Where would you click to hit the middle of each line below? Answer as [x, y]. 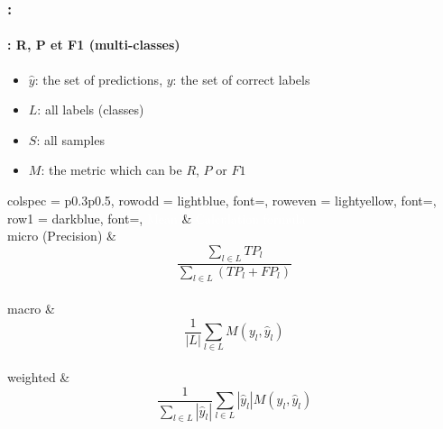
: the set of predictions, [99, 79]
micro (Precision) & [62, 236]
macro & [31, 309]
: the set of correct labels [241, 79]
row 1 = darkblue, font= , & [100, 218]
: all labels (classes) [91, 110]
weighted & [39, 377]
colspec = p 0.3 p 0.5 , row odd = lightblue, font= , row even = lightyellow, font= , [222, 201]
